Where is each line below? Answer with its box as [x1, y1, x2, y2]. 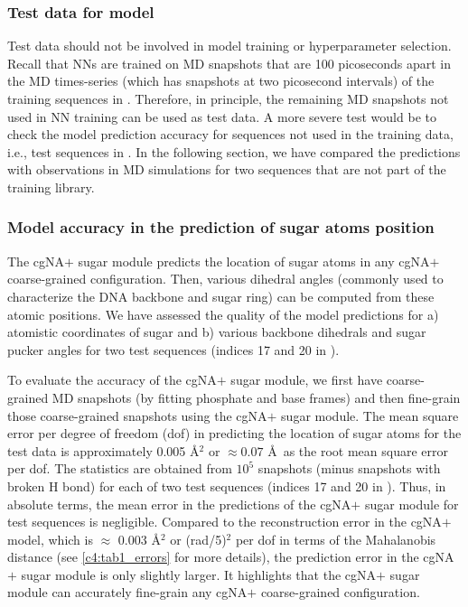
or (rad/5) [170, 529, 227, 548]
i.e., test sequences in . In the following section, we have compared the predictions [7, 142, 461, 161]
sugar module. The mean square [281, 406, 459, 425]
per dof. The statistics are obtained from [7, 459, 232, 478]
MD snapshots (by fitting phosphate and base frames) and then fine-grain [51, 388, 461, 406]
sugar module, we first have [230, 370, 383, 389]
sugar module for [364, 494, 459, 513]
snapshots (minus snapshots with [257, 459, 441, 478]
